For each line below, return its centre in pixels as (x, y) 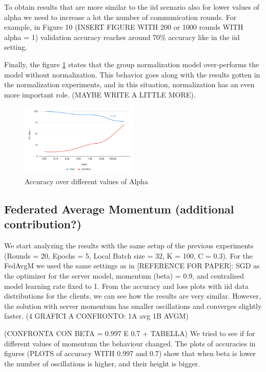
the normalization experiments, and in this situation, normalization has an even (129, 84)
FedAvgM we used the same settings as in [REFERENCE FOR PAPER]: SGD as (132, 266)
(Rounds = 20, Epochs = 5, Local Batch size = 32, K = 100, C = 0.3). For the (128, 255)
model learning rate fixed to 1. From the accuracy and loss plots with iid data (126, 286)
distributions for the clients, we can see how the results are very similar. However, (132, 296)
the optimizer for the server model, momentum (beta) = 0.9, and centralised (124, 275)
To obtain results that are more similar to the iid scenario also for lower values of (132, 7)
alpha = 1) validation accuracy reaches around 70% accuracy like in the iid (122, 37)
